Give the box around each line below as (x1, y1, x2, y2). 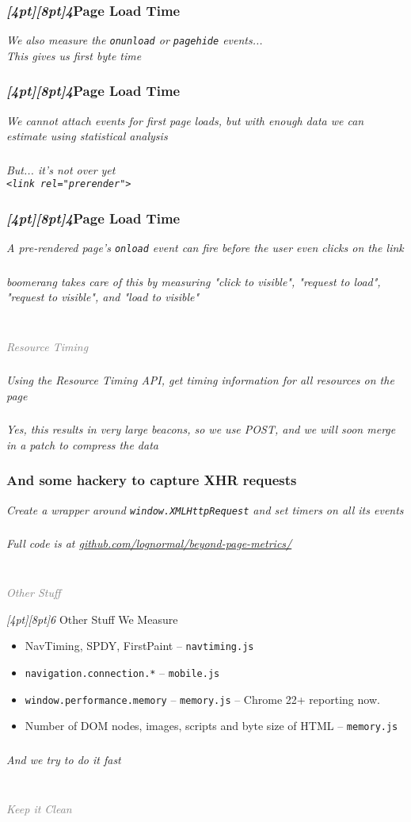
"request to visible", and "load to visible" (6, 289, 200, 305)
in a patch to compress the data (6, 436, 158, 453)
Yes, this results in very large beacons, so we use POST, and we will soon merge (6, 421, 396, 438)
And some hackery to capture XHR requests (6, 470, 297, 490)
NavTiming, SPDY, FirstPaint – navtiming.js (25, 637, 254, 654)
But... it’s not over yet (6, 161, 116, 178)
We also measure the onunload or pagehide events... (6, 32, 263, 48)
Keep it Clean (6, 801, 72, 817)
